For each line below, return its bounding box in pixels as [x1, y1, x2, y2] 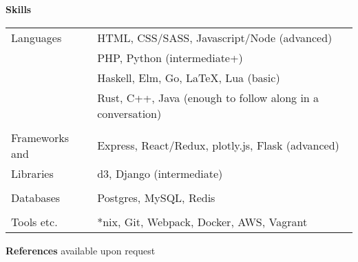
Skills [6, 2, 32, 16]
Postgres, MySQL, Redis [97, 189, 215, 205]
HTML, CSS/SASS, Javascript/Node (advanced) [97, 29, 333, 46]
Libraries [11, 165, 54, 181]
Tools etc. [11, 213, 58, 230]
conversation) [97, 105, 162, 121]
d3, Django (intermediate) [97, 165, 223, 181]
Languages [11, 29, 62, 46]
